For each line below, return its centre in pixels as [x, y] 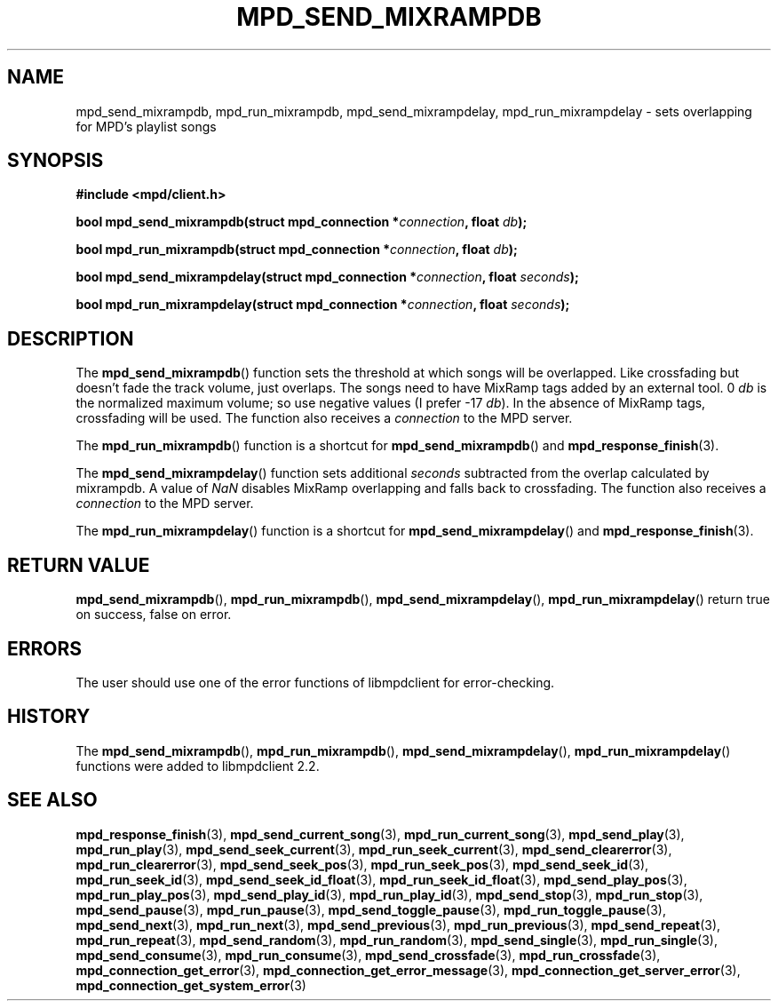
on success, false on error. [154, 615]
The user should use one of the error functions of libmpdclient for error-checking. [315, 682]
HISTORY [49, 717]
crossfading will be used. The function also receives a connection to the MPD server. [324, 418]
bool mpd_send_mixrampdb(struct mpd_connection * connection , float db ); [302, 222]
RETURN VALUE [79, 565]
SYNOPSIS [56, 161]
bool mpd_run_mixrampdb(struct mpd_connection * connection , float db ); [297, 250]
